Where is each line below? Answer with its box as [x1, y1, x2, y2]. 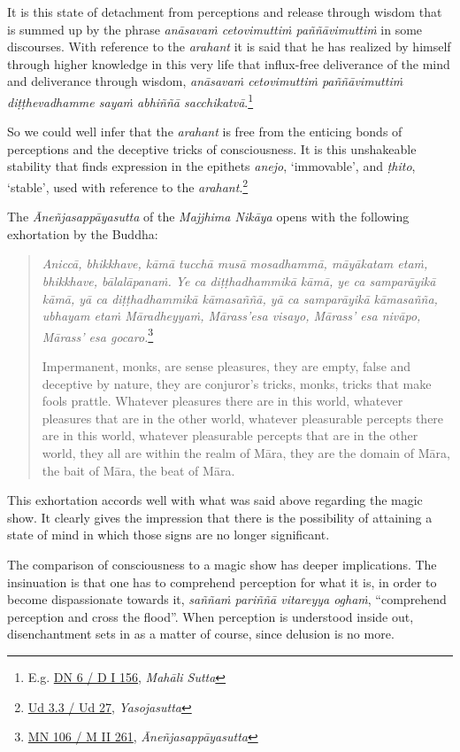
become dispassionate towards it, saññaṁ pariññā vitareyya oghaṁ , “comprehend [7, 590, 447, 609]
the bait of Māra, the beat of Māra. [42, 461, 235, 479]
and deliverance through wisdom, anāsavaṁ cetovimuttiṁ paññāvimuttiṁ [7, 72, 403, 90]
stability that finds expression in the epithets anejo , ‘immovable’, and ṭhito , [7, 157, 416, 175]
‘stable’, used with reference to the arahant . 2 [7, 175, 249, 196]
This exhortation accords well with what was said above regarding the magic [7, 491, 423, 509]
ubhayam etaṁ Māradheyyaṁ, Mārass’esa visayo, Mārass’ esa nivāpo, [42, 306, 421, 325]
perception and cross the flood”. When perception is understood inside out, [7, 607, 414, 625]
